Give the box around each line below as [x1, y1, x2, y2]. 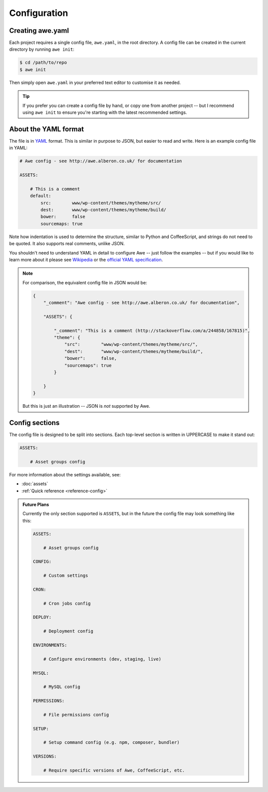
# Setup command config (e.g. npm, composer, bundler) [43, 740, 180, 745]
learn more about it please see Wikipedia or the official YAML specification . [9, 257, 163, 263]
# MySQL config [43, 684, 80, 690]
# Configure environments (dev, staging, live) [43, 656, 161, 662]
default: [30, 193, 52, 199]
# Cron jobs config [43, 601, 91, 606]
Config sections [9, 418, 60, 427]
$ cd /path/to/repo [19, 60, 67, 66]
